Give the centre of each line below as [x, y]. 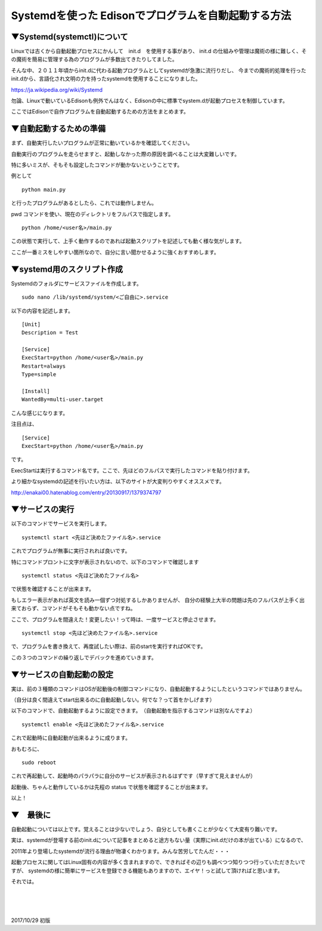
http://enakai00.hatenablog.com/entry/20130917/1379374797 [86, 492]
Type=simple [39, 374]
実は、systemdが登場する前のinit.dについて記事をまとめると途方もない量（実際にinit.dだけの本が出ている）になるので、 [159, 840]
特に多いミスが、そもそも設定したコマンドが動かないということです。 [97, 165]
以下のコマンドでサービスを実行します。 [61, 524]
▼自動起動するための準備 [58, 129]
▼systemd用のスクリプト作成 [67, 269]
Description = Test [50, 333]
